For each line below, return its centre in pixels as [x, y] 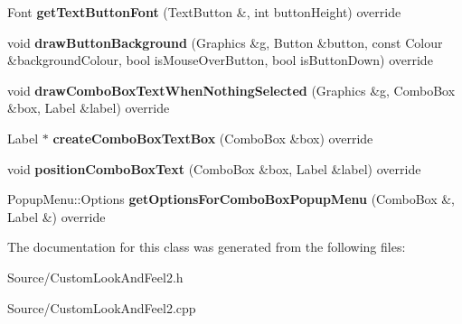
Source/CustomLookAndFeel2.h [95, 277]
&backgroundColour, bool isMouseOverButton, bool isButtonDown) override [220, 60]
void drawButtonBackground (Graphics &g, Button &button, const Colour [225, 42]
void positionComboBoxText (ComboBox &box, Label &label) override [214, 168]
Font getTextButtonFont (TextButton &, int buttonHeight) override [204, 12]
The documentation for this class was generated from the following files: [207, 247]
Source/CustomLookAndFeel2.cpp [102, 307]
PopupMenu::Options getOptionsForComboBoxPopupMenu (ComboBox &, [231, 199]
